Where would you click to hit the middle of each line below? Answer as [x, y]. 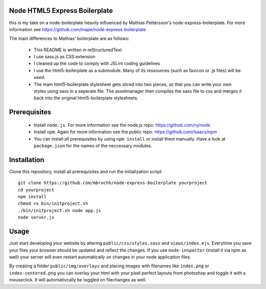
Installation [27, 160]
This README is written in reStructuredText [78, 50]
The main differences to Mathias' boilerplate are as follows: [69, 38]
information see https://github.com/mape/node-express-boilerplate [78, 29]
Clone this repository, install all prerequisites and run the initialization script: [86, 171]
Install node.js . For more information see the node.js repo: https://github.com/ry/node [122, 125]
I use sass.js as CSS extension [65, 57]
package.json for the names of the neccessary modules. [93, 146]
